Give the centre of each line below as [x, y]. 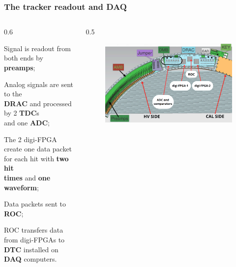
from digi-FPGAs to [34, 239]
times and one [27, 177]
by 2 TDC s [22, 113]
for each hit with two [36, 158]
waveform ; [21, 187]
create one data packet [38, 149]
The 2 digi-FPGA [30, 139]
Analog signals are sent [39, 84]
